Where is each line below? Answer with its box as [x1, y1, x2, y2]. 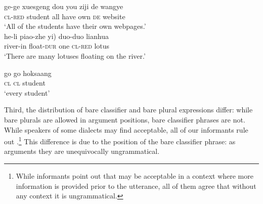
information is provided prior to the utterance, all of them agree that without [16, 180, 256, 191]
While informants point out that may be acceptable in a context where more [16, 170, 253, 181]
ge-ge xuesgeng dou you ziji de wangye [4, 1, 123, 11]
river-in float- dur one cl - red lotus [4, 40, 110, 51]
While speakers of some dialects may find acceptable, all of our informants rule [4, 124, 248, 135]
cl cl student [4, 77, 46, 88]
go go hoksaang [4, 67, 52, 78]
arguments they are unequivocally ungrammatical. [4, 146, 160, 156]
